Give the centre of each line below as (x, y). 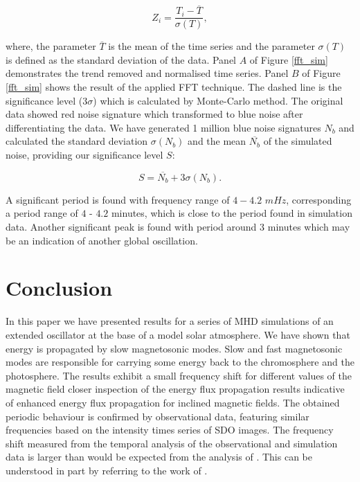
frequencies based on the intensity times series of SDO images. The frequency (170, 430)
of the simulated (298, 141)
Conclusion (59, 288)
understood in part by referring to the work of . (107, 470)
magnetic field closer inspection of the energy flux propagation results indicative (175, 389)
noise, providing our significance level (84, 155)
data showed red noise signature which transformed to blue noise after (154, 114)
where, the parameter (51, 46)
